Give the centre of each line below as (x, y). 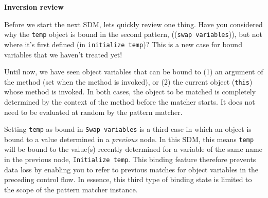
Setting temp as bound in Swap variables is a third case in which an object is (128, 129)
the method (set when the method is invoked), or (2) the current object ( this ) (128, 81)
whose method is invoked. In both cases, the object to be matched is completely (130, 92)
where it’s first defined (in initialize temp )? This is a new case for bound (123, 44)
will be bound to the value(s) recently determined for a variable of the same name (133, 149)
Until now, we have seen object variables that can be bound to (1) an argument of (134, 72)
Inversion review (34, 7)
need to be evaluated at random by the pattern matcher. (93, 112)
